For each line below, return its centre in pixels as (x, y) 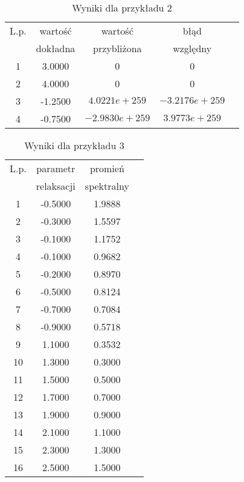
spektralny (107, 186)
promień (107, 168)
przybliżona (117, 48)
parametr (56, 168)
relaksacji (56, 186)
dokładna (56, 48)
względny (192, 48)
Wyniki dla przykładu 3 (74, 145)
